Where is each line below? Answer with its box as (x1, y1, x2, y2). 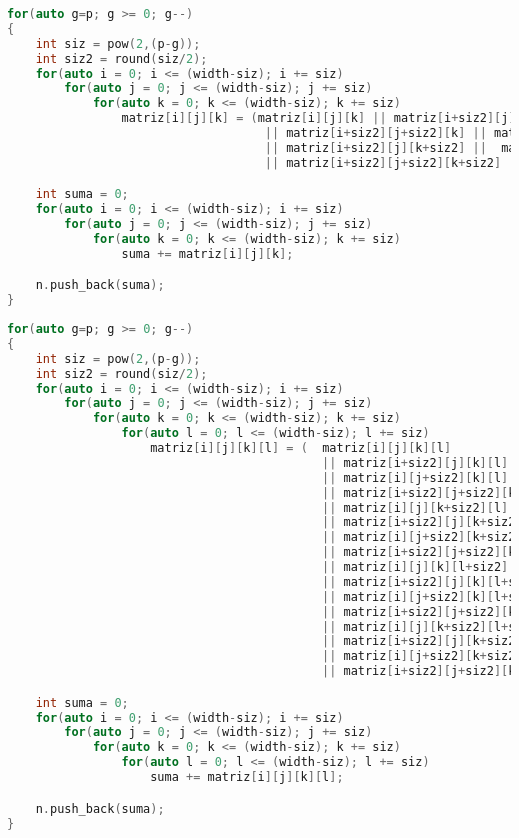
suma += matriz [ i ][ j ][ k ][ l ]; (150, 770, 344, 785)
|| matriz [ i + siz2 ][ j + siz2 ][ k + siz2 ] (264, 155, 502, 170)
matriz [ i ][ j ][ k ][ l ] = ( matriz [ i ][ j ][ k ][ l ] (150, 441, 452, 456)
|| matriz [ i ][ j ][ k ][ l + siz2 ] (322, 560, 509, 575)
